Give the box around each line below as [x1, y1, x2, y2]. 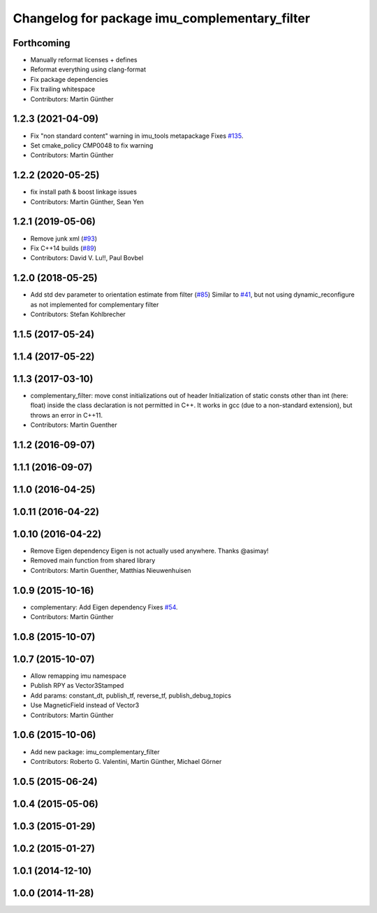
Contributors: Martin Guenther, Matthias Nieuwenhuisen [30, 566, 191, 574]
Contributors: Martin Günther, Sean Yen [30, 197, 145, 206]
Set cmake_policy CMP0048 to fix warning [30, 141, 154, 150]
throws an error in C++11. [30, 411, 103, 419]
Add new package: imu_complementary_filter [30, 747, 160, 756]
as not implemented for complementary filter [30, 300, 159, 309]
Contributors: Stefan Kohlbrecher [30, 310, 126, 318]
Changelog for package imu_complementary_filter [13, 10, 311, 26]
